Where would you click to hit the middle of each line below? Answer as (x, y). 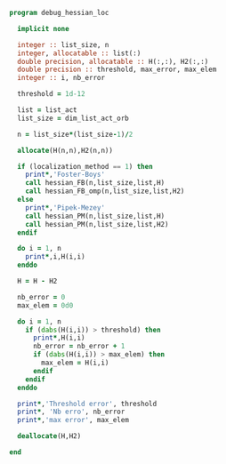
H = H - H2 (37, 281)
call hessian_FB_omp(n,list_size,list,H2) (105, 191)
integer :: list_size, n (63, 44)
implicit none (43, 28)
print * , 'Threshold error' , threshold (87, 404)
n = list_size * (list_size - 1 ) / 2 (75, 134)
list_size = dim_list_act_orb (73, 118)
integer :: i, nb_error (61, 78)
